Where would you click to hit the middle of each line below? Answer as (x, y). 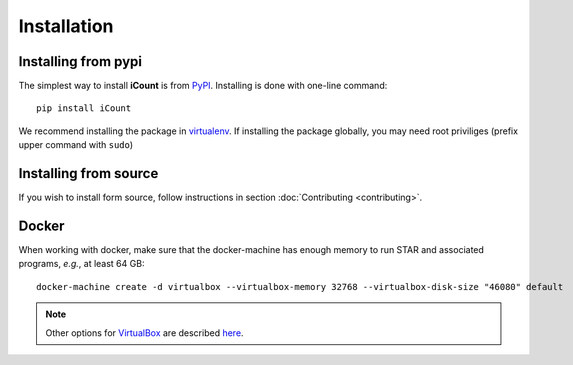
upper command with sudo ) (76, 145)
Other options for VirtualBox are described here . (144, 332)
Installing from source (88, 173)
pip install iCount (84, 108)
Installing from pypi (80, 61)
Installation (66, 26)
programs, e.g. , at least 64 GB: (81, 264)
